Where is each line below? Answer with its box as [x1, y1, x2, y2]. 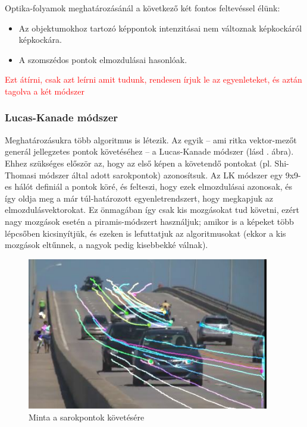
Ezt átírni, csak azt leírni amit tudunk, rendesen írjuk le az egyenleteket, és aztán [5, 73, 302, 86]
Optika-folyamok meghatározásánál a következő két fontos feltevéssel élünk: [5, 2, 280, 14]
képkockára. [18, 33, 62, 46]
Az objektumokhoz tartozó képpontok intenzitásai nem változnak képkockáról [18, 21, 302, 34]
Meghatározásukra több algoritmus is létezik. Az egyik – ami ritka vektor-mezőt [5, 133, 297, 146]
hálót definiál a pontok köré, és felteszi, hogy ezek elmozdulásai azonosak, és [14, 180, 293, 193]
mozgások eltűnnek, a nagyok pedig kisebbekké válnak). [5, 238, 208, 251]
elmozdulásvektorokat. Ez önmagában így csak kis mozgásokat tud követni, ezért [5, 203, 299, 216]
